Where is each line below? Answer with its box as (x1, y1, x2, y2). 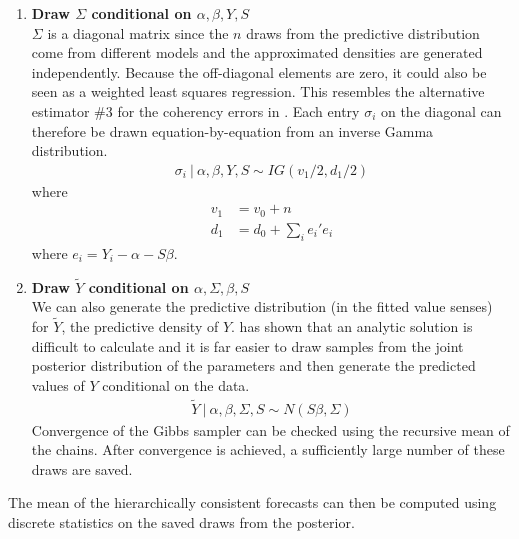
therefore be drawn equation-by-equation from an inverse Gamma (31, 120, 434, 141)
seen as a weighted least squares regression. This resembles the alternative (31, 81, 485, 102)
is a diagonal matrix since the (47, 22, 229, 43)
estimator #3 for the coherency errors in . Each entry (31, 100, 360, 121)
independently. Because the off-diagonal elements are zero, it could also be (31, 61, 487, 82)
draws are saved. (31, 458, 133, 479)
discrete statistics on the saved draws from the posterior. (8, 511, 355, 532)
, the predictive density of (61, 315, 219, 336)
